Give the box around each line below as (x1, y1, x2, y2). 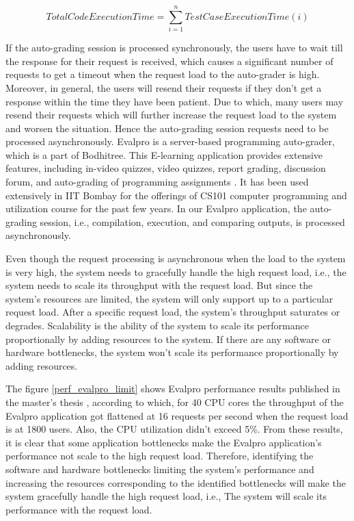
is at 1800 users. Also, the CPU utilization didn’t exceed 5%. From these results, (5, 422, 343, 436)
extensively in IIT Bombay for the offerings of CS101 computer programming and (5, 188, 347, 202)
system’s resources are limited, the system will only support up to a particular (5, 291, 333, 305)
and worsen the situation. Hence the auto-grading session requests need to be (5, 120, 329, 135)
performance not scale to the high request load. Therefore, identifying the (5, 448, 314, 463)
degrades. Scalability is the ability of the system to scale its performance (5, 318, 309, 332)
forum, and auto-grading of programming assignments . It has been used (5, 175, 309, 189)
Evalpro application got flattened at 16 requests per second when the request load (5, 408, 349, 422)
